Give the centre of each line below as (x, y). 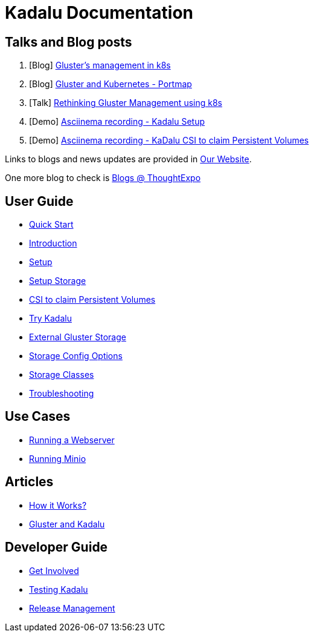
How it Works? (58, 505)
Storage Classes (62, 375)
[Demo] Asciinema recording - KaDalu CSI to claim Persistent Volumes (169, 140)
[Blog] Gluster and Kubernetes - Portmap (111, 84)
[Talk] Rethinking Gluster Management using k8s (126, 103)
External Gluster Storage (78, 337)
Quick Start (51, 225)
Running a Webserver (72, 440)
